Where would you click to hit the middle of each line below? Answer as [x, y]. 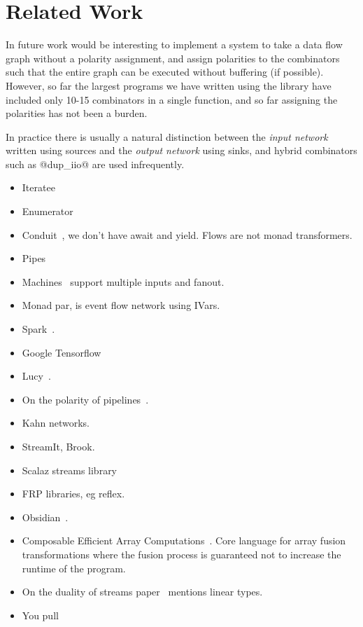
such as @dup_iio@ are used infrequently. [95, 164]
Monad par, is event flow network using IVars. [121, 305]
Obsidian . [45, 517]
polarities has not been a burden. [77, 113]
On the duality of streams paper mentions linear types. [142, 592]
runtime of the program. [74, 568]
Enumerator [48, 211]
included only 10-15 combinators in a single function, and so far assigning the [172, 99]
